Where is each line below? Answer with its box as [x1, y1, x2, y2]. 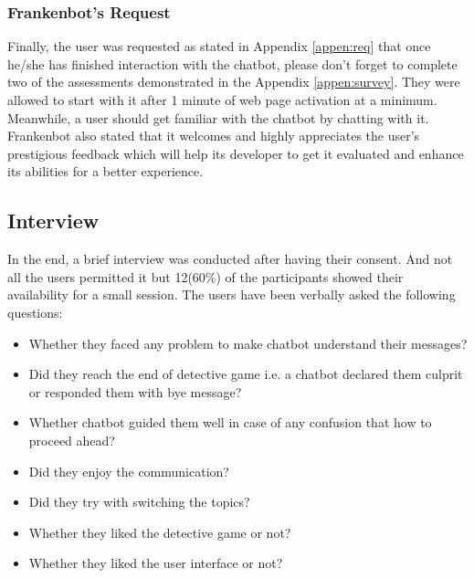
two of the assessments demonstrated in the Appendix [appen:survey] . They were [7, 72, 460, 91]
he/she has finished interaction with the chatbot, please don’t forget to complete [7, 54, 458, 73]
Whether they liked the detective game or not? [28, 522, 291, 541]
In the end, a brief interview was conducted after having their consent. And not [7, 249, 453, 268]
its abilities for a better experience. [7, 162, 204, 181]
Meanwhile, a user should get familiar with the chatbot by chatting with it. [7, 108, 429, 127]
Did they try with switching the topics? [28, 492, 250, 511]
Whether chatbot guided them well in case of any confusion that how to [28, 413, 432, 432]
